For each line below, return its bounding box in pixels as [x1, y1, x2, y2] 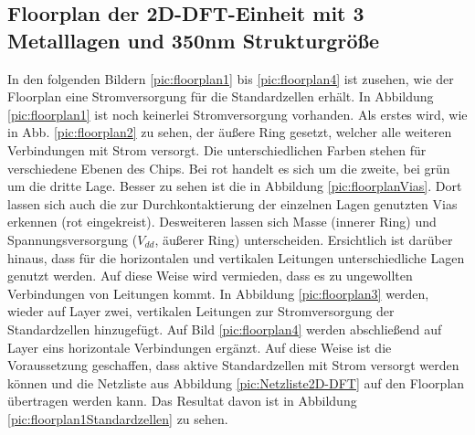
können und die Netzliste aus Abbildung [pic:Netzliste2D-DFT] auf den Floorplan [7, 373, 465, 392]
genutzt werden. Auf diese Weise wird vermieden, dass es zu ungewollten [7, 266, 413, 285]
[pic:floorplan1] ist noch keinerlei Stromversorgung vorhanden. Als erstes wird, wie [7, 104, 468, 123]
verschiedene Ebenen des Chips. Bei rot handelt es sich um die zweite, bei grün [7, 158, 450, 177]
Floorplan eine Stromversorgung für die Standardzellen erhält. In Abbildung [7, 87, 434, 106]
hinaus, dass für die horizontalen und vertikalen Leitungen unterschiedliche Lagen [7, 248, 465, 267]
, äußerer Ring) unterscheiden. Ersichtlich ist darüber [154, 229, 453, 249]
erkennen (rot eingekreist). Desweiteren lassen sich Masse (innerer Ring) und [7, 212, 437, 231]
